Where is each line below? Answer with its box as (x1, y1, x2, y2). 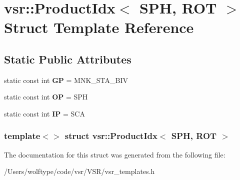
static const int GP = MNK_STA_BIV (4, 74, 128, 85)
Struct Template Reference (4, 17, 194, 37)
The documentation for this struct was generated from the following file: (4, 149, 225, 159)
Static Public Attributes (4, 51, 131, 66)
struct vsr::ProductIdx (64, 129, 157, 142)
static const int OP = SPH (4, 91, 88, 102)
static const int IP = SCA (4, 108, 85, 118)
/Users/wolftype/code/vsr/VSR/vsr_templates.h (4, 166, 155, 176)
